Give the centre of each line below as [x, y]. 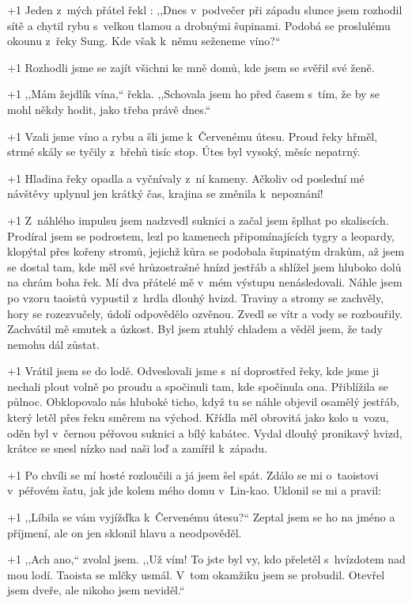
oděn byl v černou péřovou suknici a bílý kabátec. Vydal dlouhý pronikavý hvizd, [205, 432]
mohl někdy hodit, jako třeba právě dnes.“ [109, 109]
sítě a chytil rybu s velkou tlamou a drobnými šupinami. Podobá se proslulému [199, 25]
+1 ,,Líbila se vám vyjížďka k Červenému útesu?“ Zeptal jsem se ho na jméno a [201, 517]
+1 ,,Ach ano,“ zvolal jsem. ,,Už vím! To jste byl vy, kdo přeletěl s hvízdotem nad [206, 559]
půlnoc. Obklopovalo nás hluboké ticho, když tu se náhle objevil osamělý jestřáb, [203, 402]
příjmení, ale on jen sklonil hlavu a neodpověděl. [125, 532]
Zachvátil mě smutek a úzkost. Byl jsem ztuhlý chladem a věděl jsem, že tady [195, 329]
